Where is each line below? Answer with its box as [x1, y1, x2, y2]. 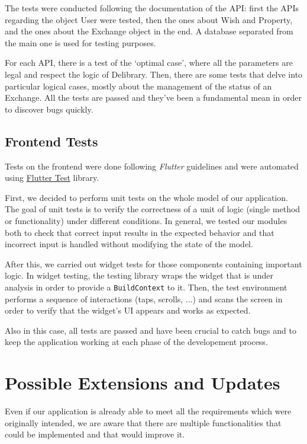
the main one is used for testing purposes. [5, 36, 156, 49]
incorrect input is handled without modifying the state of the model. [5, 238, 253, 250]
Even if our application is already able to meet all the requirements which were [5, 405, 292, 417]
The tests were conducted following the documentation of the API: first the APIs [5, 2, 299, 14]
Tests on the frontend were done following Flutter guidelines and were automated [5, 159, 299, 172]
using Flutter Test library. [5, 171, 99, 184]
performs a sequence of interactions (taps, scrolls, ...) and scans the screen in [5, 292, 283, 305]
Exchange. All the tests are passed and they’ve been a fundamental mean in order [5, 91, 302, 104]
